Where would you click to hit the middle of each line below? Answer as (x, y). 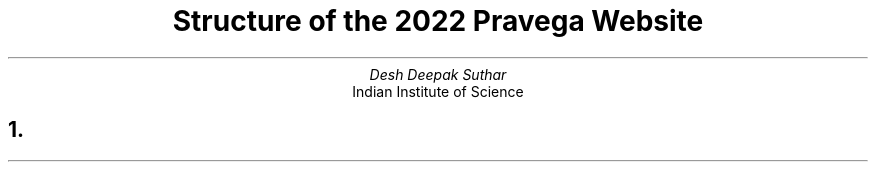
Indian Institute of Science (438, 91)
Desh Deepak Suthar (438, 74)
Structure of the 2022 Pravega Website (438, 21)
